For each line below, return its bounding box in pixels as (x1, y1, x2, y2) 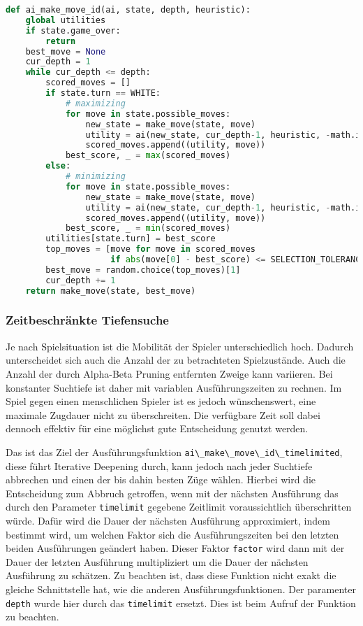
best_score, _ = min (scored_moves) (65, 223, 231, 234)
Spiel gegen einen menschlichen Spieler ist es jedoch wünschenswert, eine (6, 394, 316, 408)
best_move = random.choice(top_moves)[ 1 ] (45, 264, 241, 275)
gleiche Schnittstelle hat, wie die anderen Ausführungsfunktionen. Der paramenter (6, 582, 356, 596)
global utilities (25, 15, 106, 25)
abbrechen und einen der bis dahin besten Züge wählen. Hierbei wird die (6, 472, 316, 487)
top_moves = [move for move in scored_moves (45, 244, 255, 255)
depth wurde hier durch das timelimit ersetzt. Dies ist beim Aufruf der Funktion (6, 595, 356, 610)
